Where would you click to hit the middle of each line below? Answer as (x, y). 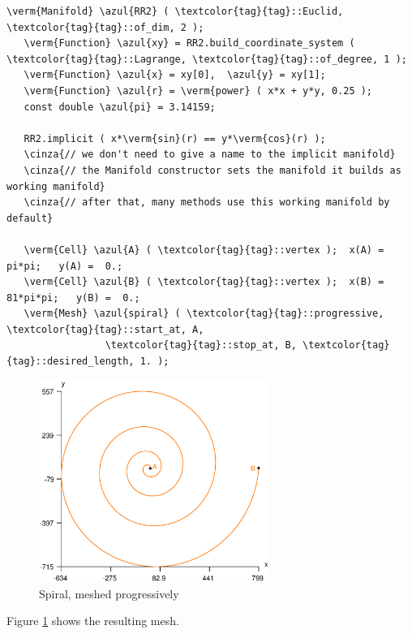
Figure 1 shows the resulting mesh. (93, 621)
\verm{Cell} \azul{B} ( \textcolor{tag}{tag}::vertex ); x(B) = (204, 282)
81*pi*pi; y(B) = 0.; (73, 298)
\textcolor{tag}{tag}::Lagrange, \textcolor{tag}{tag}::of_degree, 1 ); (207, 59)
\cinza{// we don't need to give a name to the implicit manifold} (210, 155)
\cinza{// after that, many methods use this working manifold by (207, 203)
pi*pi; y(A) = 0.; (65, 266)
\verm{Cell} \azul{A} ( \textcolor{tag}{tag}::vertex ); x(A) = (204, 250)
